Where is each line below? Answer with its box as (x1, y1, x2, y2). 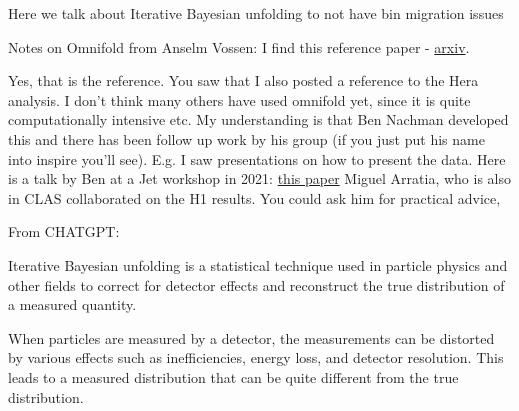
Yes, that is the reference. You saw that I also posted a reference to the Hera (8, 70, 479, 91)
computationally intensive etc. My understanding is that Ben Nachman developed (8, 109, 509, 130)
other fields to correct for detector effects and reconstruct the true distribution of (8, 274, 505, 295)
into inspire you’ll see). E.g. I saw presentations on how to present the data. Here (8, 148, 506, 169)
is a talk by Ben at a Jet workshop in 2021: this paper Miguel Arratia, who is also (8, 168, 511, 189)
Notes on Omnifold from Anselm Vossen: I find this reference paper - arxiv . (8, 36, 470, 57)
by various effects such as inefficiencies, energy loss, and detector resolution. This (8, 347, 504, 368)
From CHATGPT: (8, 221, 120, 242)
